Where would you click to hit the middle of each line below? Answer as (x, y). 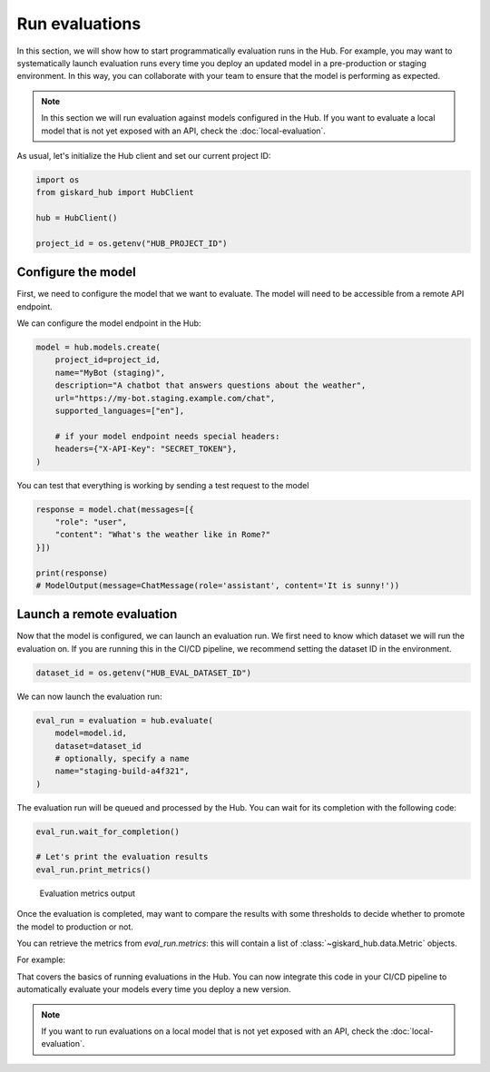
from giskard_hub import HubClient (115, 192)
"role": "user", (91, 521)
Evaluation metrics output (87, 893)
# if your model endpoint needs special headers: (167, 436)
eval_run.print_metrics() (93, 870)
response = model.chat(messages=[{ (115, 509)
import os (58, 180)
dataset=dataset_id (98, 746)
